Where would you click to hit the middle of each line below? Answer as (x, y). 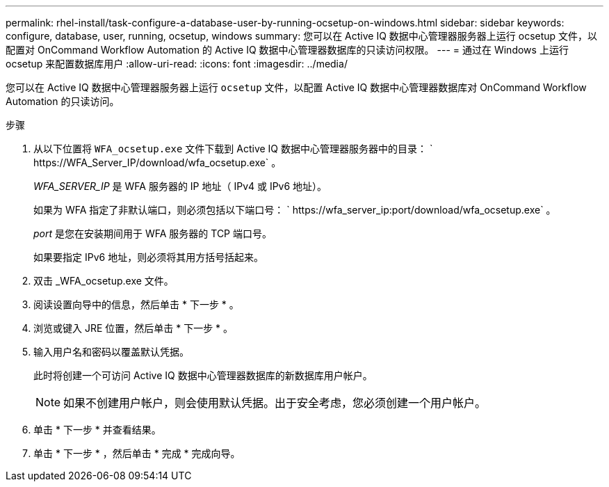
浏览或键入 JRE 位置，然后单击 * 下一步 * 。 (133, 328)
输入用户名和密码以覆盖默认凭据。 (111, 352)
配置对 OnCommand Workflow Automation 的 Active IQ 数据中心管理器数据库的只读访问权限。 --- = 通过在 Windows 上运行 (287, 50)
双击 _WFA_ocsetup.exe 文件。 (104, 281)
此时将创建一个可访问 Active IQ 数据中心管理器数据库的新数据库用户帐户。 (203, 375)
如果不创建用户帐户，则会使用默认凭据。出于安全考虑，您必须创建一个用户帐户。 (275, 403)
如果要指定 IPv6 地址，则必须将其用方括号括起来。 (149, 257)
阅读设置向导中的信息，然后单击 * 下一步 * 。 (136, 304)
